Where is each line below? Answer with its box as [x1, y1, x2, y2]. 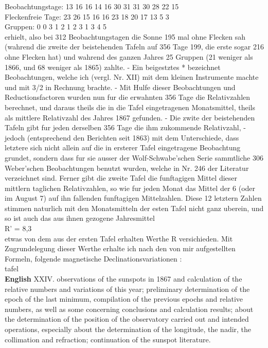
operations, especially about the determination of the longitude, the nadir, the [5, 324, 252, 334]
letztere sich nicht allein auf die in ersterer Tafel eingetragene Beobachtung [5, 142, 241, 153]
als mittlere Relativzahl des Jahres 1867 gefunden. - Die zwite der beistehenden [5, 112, 255, 123]
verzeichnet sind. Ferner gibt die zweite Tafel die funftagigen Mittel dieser [5, 172, 238, 183]
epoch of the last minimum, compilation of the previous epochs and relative [5, 293, 243, 304]
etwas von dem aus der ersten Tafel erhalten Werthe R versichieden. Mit [5, 233, 233, 243]
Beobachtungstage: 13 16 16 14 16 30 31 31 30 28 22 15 [5, 1, 179, 11]
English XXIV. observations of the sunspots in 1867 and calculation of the [5, 273, 242, 284]
